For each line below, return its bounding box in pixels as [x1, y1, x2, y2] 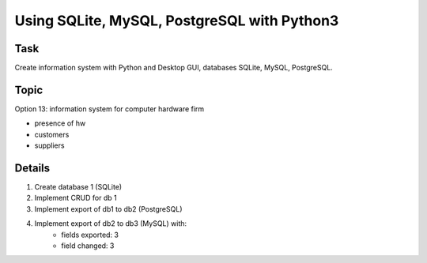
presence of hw [34, 118, 86, 128]
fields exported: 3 [61, 230, 119, 239]
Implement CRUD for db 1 [34, 193, 118, 203]
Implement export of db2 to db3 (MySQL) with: [34, 219, 187, 228]
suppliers [34, 141, 65, 150]
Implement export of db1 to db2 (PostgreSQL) [34, 204, 183, 213]
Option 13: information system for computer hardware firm [14, 103, 205, 114]
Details [14, 161, 51, 175]
